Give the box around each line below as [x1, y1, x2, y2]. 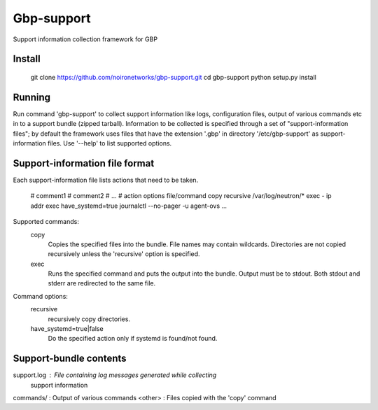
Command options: [13, 292, 68, 300]
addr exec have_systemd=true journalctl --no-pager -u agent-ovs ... [30, 202, 227, 210]
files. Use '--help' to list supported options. [48, 139, 172, 148]
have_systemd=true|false [30, 325, 104, 333]
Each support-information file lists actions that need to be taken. [13, 176, 199, 184]
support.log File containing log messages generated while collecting [13, 371, 217, 379]
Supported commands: [13, 218, 80, 226]
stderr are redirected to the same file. [48, 279, 156, 288]
